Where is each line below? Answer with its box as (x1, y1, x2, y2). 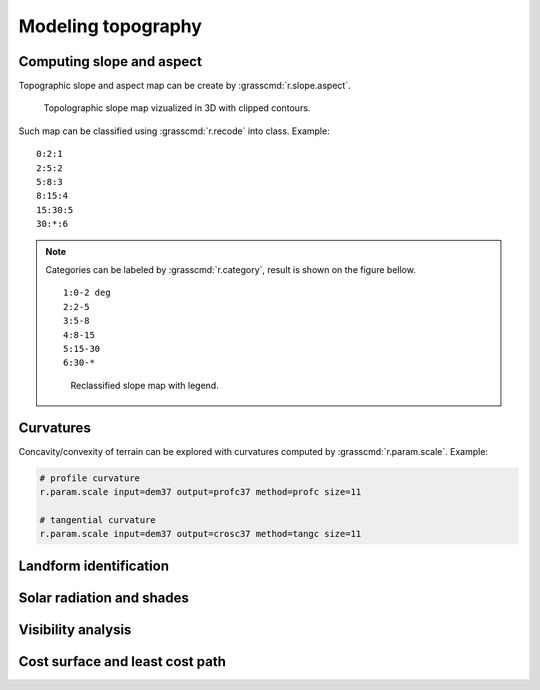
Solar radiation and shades (18, 589, 189, 606)
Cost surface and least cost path (18, 653, 227, 670)
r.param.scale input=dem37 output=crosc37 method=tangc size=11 (39, 528, 362, 540)
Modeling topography (18, 15, 202, 37)
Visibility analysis (18, 621, 132, 638)
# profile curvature (39, 472, 140, 484)
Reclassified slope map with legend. (70, 379, 219, 391)
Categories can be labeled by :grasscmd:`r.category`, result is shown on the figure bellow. (45, 263, 417, 275)
